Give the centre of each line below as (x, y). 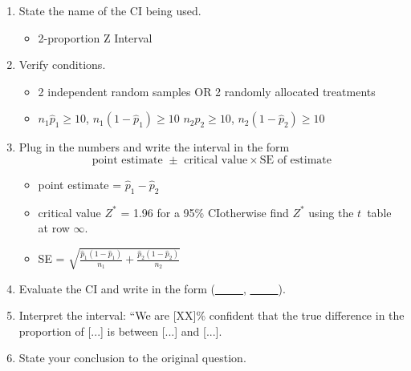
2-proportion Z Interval (95, 37)
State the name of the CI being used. (110, 10)
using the (331, 212)
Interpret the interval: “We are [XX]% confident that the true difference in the (212, 315)
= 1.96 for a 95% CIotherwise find (205, 212)
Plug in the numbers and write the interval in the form (154, 147)
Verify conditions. (62, 65)
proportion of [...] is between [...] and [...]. (120, 331)
